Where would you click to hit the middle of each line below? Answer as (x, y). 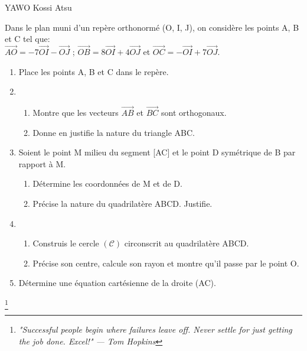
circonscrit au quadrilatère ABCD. (187, 243)
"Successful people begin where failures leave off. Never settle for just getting (155, 329)
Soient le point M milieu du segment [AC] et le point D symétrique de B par (157, 152)
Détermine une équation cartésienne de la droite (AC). (117, 283)
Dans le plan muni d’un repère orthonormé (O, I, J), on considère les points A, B (152, 27)
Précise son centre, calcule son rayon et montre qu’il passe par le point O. (166, 263)
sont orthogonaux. (194, 112)
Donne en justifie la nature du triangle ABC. (114, 132)
